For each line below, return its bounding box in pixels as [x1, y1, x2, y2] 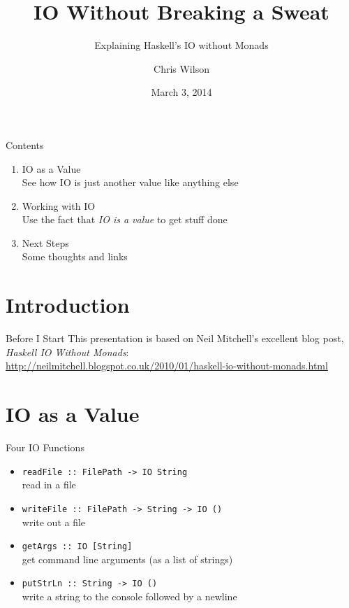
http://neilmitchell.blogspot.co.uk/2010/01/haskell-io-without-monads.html [6, 358, 328, 373]
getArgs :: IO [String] [22, 542, 133, 552]
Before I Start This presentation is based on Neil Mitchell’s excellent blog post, [6, 331, 344, 346]
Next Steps [22, 235, 69, 250]
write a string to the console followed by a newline [22, 589, 237, 604]
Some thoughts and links [22, 249, 128, 264]
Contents [6, 137, 44, 152]
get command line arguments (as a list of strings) [22, 551, 233, 566]
